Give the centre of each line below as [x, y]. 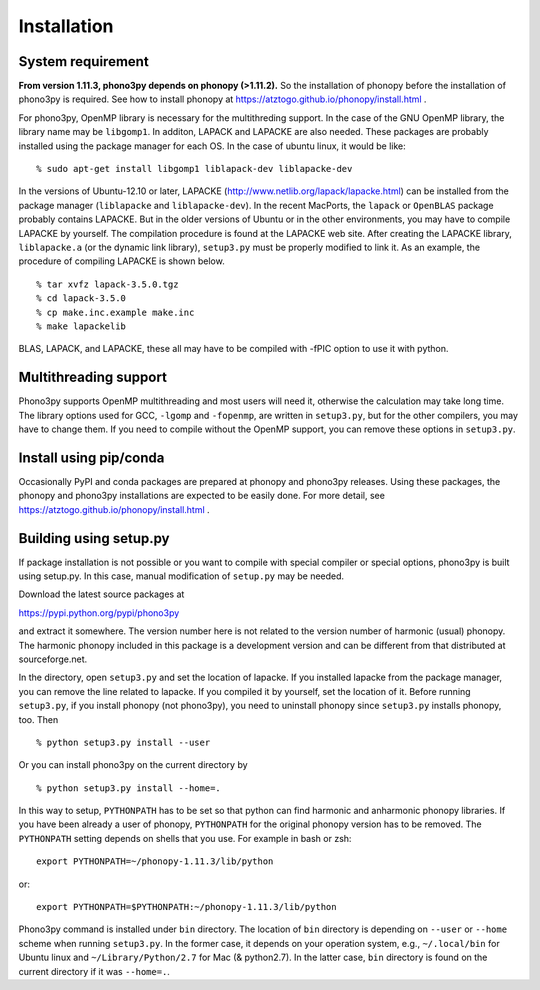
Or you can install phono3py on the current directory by [133, 765]
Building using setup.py [94, 538]
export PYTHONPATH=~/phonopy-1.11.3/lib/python [155, 861]
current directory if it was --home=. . [94, 971]
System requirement [83, 61]
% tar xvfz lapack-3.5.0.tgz [107, 284]
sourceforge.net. [53, 659]
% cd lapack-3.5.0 [81, 298]
